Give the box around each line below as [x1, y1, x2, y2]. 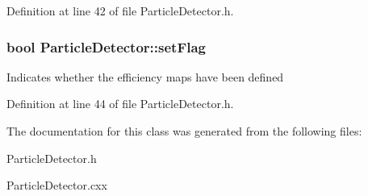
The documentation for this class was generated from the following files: [6, 123, 362, 139]
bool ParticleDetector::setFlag [6, 36, 206, 56]
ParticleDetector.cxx [6, 177, 107, 194]
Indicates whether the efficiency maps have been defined [6, 68, 284, 85]
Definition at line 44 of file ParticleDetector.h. [6, 95, 234, 112]
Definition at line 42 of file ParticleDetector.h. [6, 2, 234, 19]
